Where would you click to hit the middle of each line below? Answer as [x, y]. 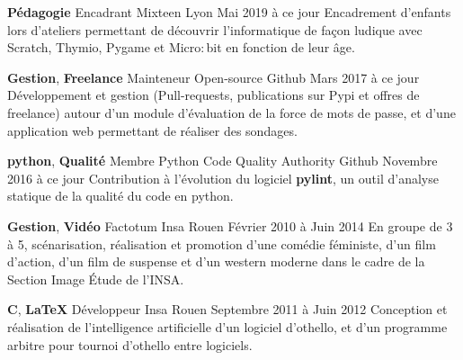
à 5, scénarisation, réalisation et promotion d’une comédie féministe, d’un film [222, 243]
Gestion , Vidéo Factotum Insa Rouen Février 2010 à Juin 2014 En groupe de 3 [230, 225]
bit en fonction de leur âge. [280, 47]
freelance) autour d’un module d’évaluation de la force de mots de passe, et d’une [231, 112]
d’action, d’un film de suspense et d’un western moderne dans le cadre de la [216, 261]
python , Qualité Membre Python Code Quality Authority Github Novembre [223, 161]
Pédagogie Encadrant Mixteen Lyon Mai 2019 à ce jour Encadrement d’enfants [229, 12]
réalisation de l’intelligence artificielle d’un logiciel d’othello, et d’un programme [227, 326]
